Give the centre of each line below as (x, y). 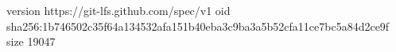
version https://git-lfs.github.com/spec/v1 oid (118, 10)
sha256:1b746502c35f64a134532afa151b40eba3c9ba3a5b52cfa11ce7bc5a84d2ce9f (198, 26)
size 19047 (31, 41)
